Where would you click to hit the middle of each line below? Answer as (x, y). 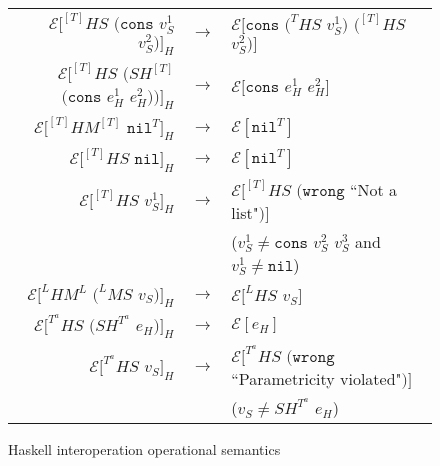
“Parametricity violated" (316, 378)
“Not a (373, 189)
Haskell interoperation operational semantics (144, 448)
